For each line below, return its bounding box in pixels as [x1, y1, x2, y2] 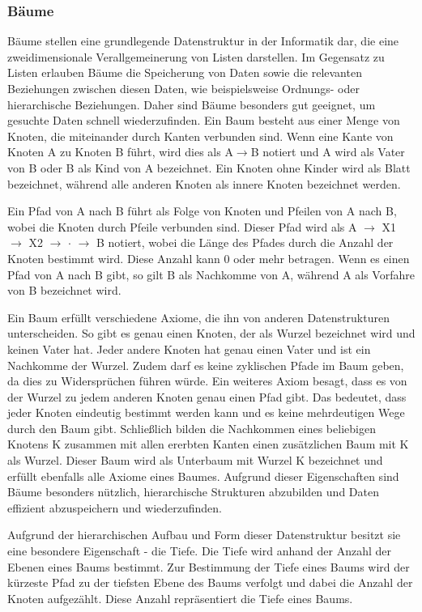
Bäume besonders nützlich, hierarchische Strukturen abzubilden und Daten [7, 483, 379, 500]
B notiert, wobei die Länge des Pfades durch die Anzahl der [96, 234, 394, 251]
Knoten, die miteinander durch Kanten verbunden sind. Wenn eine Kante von [7, 127, 394, 144]
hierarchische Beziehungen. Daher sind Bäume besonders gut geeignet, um [7, 96, 376, 113]
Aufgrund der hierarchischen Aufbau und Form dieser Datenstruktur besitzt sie [7, 526, 401, 543]
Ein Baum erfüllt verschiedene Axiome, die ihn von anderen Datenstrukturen [7, 308, 390, 325]
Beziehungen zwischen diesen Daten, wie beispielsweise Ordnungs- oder [7, 80, 360, 96]
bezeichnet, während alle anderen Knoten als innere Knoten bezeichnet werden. [7, 175, 401, 192]
